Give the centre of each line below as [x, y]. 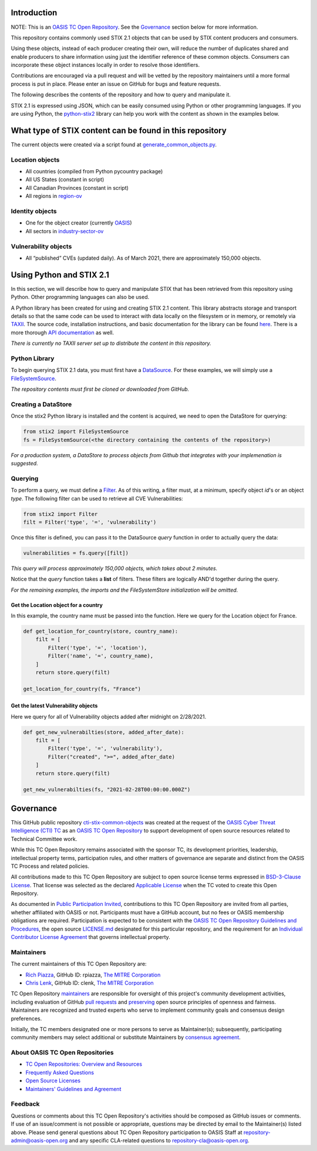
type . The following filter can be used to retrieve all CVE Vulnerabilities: [97, 498]
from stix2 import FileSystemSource [76, 432]
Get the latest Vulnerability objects [54, 706]
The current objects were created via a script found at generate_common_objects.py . [114, 145]
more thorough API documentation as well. [63, 333]
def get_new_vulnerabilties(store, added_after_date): [104, 732]
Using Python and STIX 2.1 [60, 275]
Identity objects [34, 212]
